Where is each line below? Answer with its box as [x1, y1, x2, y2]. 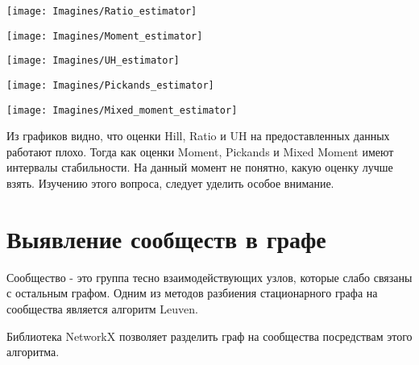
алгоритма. [6, 343, 60, 360]
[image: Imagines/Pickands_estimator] [6, 79, 214, 91]
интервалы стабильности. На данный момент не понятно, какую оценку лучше [6, 159, 393, 176]
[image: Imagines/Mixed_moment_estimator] [6, 104, 238, 116]
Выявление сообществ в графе [6, 222, 326, 255]
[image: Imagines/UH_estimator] [6, 55, 180, 67]
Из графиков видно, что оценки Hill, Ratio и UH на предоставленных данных [6, 127, 390, 144]
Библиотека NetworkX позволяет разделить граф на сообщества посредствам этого [6, 327, 413, 344]
